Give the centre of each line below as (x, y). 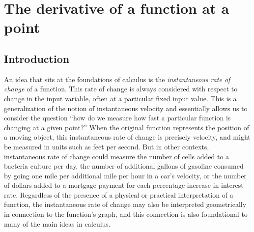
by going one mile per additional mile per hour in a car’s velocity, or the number (125, 175)
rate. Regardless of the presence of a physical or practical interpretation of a (119, 194)
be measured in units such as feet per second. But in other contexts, (107, 146)
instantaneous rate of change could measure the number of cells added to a (117, 156)
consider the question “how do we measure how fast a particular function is (117, 118)
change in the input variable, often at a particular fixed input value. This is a (120, 98)
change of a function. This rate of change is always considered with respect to (121, 89)
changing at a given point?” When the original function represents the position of (127, 127)
